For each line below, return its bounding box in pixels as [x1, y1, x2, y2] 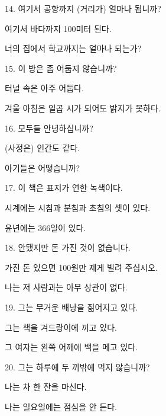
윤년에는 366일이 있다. [5, 221, 86, 233]
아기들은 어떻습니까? [5, 161, 80, 174]
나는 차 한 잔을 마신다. [5, 380, 87, 393]
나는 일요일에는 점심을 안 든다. [5, 400, 117, 412]
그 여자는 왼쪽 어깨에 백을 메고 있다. [5, 341, 138, 353]
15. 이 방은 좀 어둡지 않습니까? [5, 62, 117, 74]
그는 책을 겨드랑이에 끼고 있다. [5, 321, 117, 333]
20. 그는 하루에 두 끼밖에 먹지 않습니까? [5, 360, 150, 373]
